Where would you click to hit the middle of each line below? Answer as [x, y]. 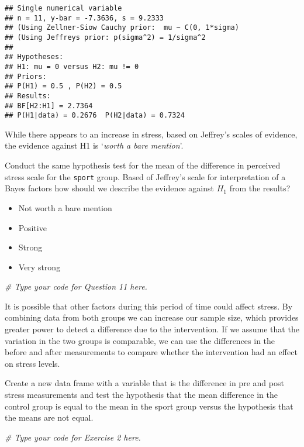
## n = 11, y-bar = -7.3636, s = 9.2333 [84, 18]
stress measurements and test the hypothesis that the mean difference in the [141, 395]
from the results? [260, 188]
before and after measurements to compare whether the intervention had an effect [151, 352]
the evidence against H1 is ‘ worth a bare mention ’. [94, 145]
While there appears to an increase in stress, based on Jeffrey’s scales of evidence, [151, 134]
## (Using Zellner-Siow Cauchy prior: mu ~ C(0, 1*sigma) [122, 28]
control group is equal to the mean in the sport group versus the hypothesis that [149, 406]
